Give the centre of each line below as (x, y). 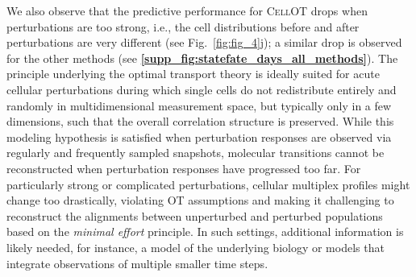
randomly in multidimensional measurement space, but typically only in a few (199, 105)
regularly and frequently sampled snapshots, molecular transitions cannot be (196, 153)
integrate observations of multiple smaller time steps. (137, 263)
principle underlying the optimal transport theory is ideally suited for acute (193, 74)
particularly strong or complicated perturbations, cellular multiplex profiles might (208, 184)
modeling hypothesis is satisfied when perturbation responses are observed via (199, 136)
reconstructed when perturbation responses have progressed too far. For (184, 168)
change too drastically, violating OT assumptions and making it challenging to (200, 200)
